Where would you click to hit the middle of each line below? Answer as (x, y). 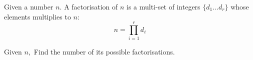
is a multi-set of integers (163, 6)
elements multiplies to (37, 16)
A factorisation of (91, 6)
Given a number (29, 6)
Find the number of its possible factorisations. (104, 52)
